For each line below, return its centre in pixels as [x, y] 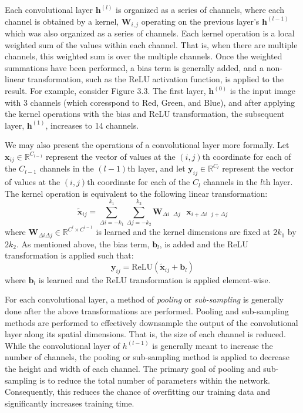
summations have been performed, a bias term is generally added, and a [134, 67]
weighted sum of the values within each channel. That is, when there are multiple [151, 44]
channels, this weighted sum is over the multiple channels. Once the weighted [144, 56]
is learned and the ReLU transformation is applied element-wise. [154, 279]
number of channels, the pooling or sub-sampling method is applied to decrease [147, 357]
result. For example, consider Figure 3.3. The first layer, [105, 91]
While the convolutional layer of [63, 345]
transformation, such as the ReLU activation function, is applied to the [155, 79]
